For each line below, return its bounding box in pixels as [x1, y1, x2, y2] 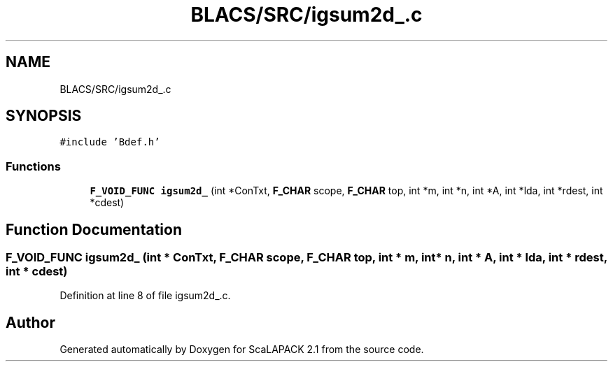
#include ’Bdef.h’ [59, 136, 160, 148]
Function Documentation [6, 220, 182, 238]
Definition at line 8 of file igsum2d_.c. [59, 289, 231, 302]
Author [6, 313, 55, 331]
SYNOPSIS [6, 107, 82, 125]
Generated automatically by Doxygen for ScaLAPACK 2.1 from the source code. [59, 343, 424, 356]
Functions [6, 159, 61, 173]
